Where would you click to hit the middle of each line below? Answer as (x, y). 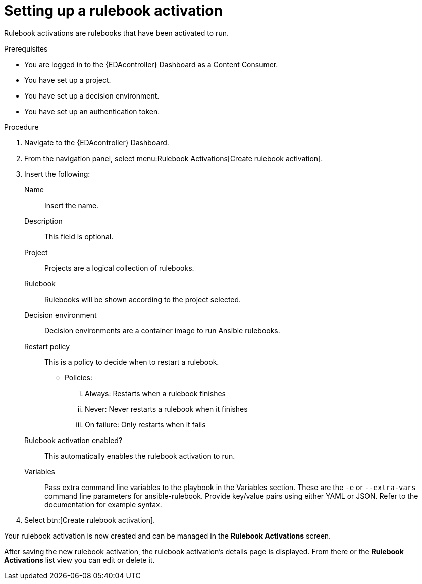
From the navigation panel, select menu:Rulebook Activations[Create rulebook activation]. (174, 158)
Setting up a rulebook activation (113, 11)
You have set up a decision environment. (92, 95)
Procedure (21, 127)
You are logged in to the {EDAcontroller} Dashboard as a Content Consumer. (151, 64)
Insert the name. (72, 205)
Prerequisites (26, 48)
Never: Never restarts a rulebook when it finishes (166, 409)
